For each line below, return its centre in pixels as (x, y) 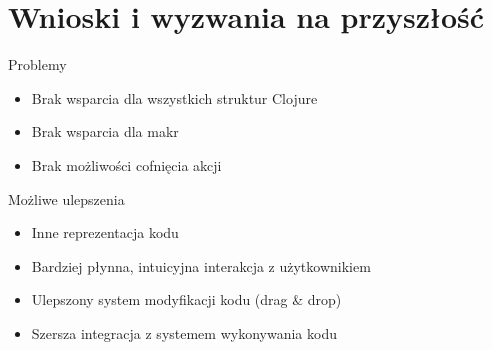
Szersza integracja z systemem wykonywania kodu (184, 332)
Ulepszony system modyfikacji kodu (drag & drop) (186, 299)
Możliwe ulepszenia (66, 198)
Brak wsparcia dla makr (105, 131)
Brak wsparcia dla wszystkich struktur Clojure (174, 97)
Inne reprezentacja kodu (105, 232)
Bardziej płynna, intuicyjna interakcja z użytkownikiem (201, 265)
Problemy (37, 64)
